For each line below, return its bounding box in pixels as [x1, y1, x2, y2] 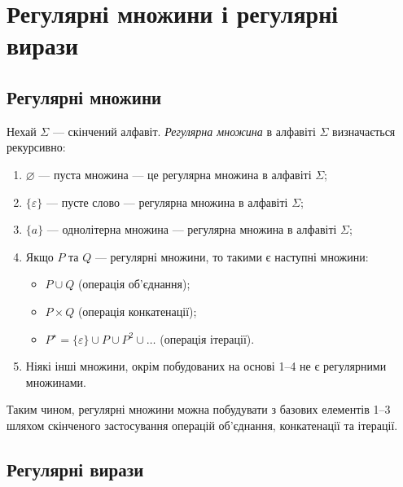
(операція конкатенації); [77, 302, 197, 319]
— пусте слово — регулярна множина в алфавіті [46, 193, 288, 210]
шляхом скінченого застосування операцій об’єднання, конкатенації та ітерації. [7, 416, 398, 433]
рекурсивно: [7, 138, 66, 156]
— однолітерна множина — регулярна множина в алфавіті [46, 221, 337, 238]
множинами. [25, 373, 86, 390]
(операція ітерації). [160, 330, 255, 347]
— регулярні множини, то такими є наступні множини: [94, 248, 369, 265]
